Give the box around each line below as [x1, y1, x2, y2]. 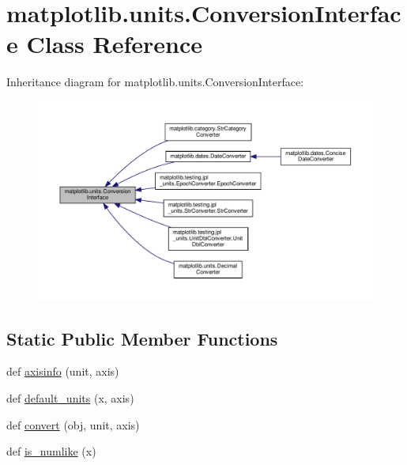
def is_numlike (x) [6, 443, 96, 459]
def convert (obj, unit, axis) [6, 416, 140, 433]
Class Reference [26, 28, 202, 60]
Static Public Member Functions [6, 326, 278, 350]
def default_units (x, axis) [6, 390, 134, 406]
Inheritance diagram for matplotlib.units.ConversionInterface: [6, 74, 304, 90]
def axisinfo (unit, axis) [6, 363, 119, 380]
